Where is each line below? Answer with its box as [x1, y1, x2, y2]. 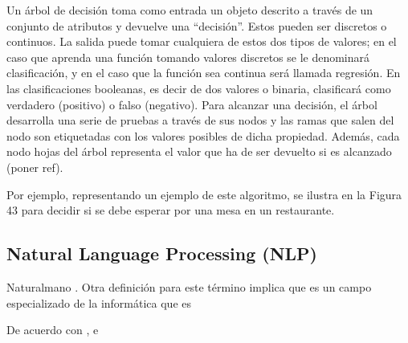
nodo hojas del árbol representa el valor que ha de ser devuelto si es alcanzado [6, 143, 392, 160]
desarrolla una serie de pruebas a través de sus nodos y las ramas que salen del [6, 112, 394, 129]
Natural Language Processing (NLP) [6, 241, 318, 266]
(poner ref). [6, 158, 63, 175]
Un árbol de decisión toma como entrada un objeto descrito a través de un [6, 2, 373, 18]
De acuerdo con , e [6, 321, 99, 338]
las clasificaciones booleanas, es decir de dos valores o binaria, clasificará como [6, 80, 391, 96]
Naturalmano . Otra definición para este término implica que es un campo [6, 278, 372, 295]
